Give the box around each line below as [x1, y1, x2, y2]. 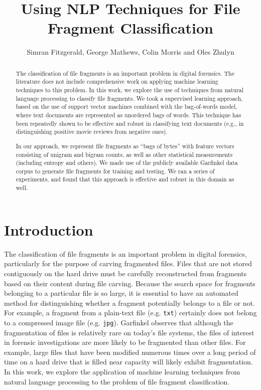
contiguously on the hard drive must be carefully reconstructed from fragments [4, 268, 247, 278]
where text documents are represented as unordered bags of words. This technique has [16, 110, 241, 119]
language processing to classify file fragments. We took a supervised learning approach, [16, 94, 243, 102]
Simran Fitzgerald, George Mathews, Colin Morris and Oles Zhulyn [27, 47, 234, 57]
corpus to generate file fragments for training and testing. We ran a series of [16, 166, 215, 175]
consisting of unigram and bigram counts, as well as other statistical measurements [16, 150, 233, 158]
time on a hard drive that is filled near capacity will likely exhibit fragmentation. [4, 356, 253, 367]
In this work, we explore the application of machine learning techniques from [4, 366, 240, 376]
